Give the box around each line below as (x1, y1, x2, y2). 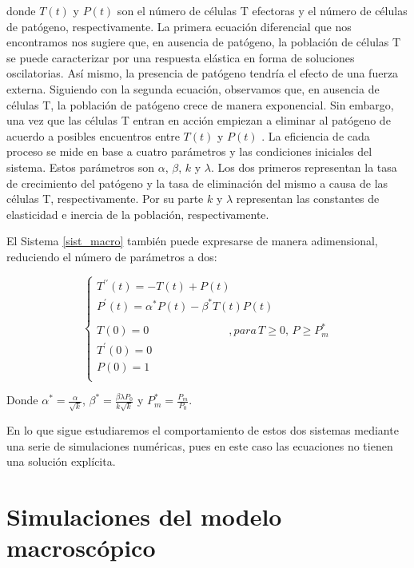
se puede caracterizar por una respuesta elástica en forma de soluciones (6, 49, 355, 66)
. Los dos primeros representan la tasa (210, 158, 397, 175)
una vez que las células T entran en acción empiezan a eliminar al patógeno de (6, 112, 391, 129)
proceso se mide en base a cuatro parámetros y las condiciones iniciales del (6, 143, 372, 160)
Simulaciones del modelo (6, 499, 282, 532)
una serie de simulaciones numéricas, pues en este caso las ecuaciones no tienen (6, 437, 393, 454)
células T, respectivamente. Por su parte (6, 190, 204, 207)
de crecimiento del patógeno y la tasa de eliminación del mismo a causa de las (6, 174, 388, 191)
